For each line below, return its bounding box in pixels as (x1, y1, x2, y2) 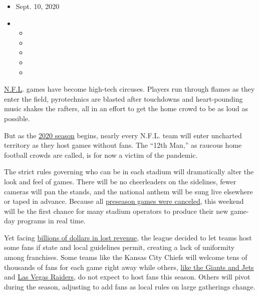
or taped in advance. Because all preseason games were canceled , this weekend (4, 196, 244, 206)
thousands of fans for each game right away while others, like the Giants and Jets (4, 261, 254, 272)
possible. (4, 113, 30, 123)
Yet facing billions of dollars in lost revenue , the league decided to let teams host (4, 232, 252, 242)
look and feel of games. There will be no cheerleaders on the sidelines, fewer (4, 176, 236, 186)
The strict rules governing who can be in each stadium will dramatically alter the (4, 166, 254, 177)
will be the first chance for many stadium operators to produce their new (4, 205, 228, 216)
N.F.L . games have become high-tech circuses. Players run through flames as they (4, 84, 255, 94)
